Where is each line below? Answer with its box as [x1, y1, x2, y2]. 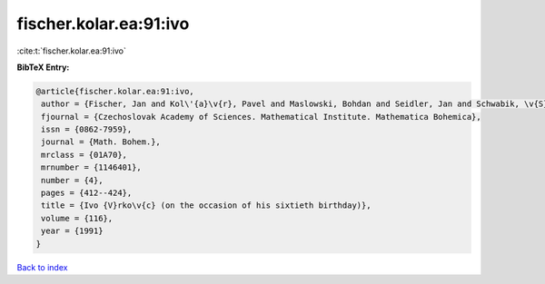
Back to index [16, 261, 68, 272]
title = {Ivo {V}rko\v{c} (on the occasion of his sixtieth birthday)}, [41, 201, 372, 211]
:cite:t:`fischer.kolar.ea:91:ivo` [16, 45, 126, 56]
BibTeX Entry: [16, 62, 70, 73]
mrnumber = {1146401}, [41, 162, 143, 172]
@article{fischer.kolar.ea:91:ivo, [35, 86, 194, 96]
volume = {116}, [41, 213, 114, 223]
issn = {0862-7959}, [41, 124, 133, 135]
